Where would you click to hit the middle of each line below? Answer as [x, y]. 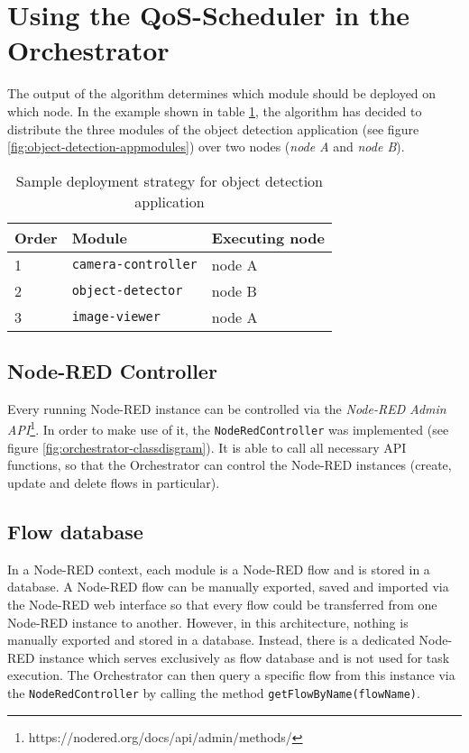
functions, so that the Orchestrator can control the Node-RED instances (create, [230, 465]
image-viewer [116, 317]
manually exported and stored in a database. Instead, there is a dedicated [211, 640]
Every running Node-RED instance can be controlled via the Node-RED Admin [227, 408]
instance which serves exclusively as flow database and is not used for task [244, 657]
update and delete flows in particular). [114, 482]
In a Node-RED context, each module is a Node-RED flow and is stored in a [219, 569]
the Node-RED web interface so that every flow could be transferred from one [222, 604]
